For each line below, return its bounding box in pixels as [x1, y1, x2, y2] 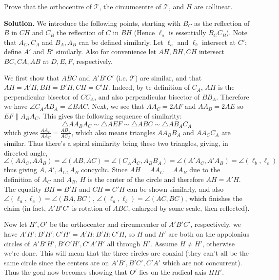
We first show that [4, 72, 60, 82]
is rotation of [72, 202, 111, 213]
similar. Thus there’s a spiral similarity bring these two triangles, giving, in [4, 138, 228, 148]
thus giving [4, 164, 37, 175]
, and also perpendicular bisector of [94, 91, 200, 101]
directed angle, [4, 147, 48, 158]
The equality [4, 183, 42, 194]
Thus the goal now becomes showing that [4, 267, 127, 277]
